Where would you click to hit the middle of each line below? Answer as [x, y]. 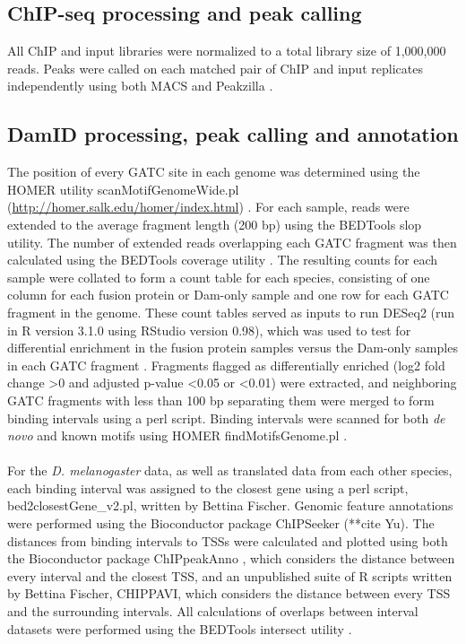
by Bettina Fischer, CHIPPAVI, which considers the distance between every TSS [229, 593]
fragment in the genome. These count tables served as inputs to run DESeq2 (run [231, 312]
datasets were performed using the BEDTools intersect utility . [180, 628]
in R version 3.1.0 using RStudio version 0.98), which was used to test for [209, 330]
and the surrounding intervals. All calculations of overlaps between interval [213, 611]
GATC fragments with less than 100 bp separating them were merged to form [221, 400]
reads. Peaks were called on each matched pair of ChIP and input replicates [215, 68]
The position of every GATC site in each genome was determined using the [214, 172]
